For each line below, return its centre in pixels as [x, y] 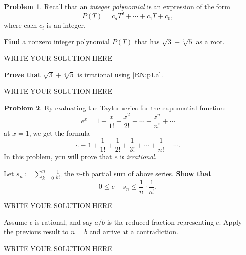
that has [147, 41]
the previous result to [36, 232]
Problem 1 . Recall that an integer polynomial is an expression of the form [117, 6]
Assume [16, 222]
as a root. [210, 41]
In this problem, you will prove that [58, 157]
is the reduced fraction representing [160, 222]
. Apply [231, 222]
